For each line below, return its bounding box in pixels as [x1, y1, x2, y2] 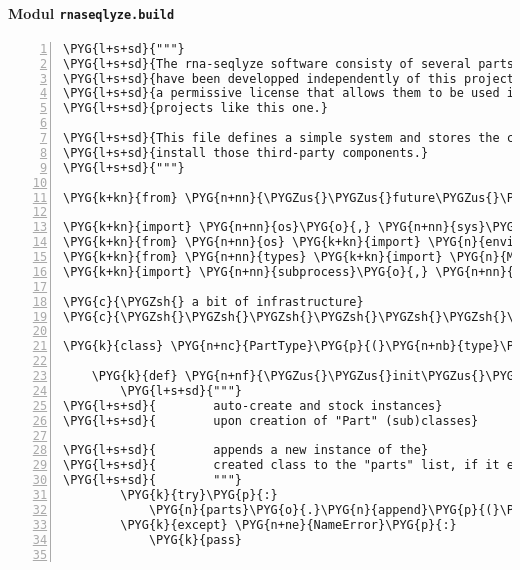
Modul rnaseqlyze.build [8, 2, 175, 23]
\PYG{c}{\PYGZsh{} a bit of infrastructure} [63, 294, 364, 309]
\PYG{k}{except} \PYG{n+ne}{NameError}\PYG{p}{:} [120, 517, 457, 532]
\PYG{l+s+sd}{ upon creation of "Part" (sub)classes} [63, 413, 479, 428]
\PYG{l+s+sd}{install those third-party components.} [63, 145, 429, 160]
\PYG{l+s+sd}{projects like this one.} [63, 101, 328, 116]
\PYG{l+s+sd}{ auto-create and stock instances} [63, 398, 443, 413]
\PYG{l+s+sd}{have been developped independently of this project [63, 71, 515, 86]
